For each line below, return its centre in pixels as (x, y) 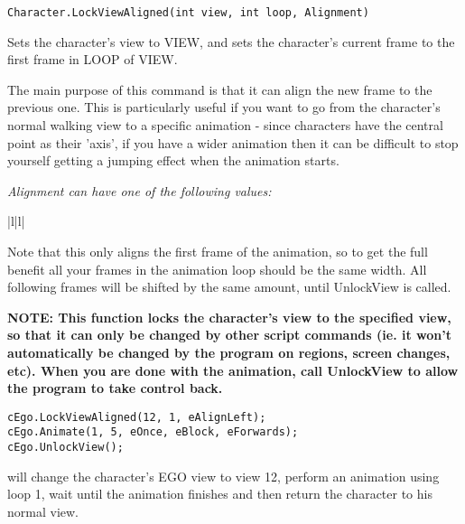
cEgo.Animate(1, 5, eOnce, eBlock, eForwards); (153, 432)
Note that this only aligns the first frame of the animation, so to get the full (218, 251)
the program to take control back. (115, 388)
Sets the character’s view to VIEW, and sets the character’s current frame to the (231, 41)
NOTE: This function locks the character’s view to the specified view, (229, 317)
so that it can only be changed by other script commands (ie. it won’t (229, 335)
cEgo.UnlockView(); (65, 448)
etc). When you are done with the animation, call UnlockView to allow (233, 370)
